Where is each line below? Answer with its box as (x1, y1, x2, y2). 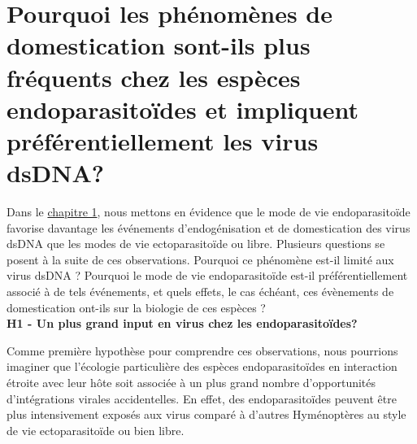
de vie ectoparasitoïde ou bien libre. (7, 421, 185, 438)
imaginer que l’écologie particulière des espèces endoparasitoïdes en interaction (7, 358, 397, 375)
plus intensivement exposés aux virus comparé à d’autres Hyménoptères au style (7, 406, 406, 423)
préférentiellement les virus (7, 124, 319, 157)
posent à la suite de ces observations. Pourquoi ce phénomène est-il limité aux (7, 250, 394, 268)
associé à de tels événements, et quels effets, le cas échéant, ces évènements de (7, 283, 394, 300)
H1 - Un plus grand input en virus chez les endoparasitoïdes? (7, 315, 358, 332)
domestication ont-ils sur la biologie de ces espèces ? (7, 298, 266, 316)
